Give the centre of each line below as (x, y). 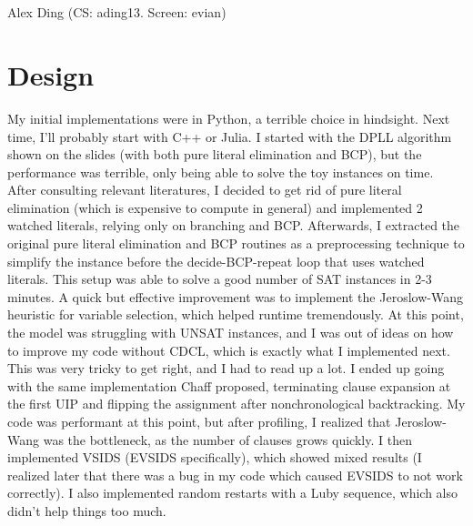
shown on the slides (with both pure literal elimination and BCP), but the (215, 154)
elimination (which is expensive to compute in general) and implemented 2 (215, 207)
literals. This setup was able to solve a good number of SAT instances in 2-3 (220, 279)
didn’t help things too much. (87, 510)
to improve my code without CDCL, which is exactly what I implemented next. (229, 350)
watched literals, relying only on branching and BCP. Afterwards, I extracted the (234, 225)
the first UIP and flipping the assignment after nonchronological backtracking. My (236, 404)
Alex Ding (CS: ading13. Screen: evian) (117, 12)
